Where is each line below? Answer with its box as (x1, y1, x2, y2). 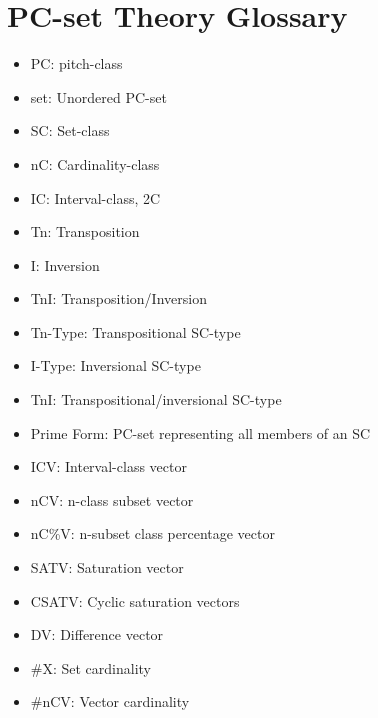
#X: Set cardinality (30, 657, 152, 678)
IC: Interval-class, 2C (30, 187, 161, 208)
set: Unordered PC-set (30, 86, 167, 107)
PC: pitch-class (30, 53, 123, 74)
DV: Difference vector (30, 624, 164, 645)
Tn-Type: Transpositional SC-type (30, 321, 241, 342)
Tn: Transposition (30, 221, 140, 242)
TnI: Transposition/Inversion (30, 288, 207, 309)
